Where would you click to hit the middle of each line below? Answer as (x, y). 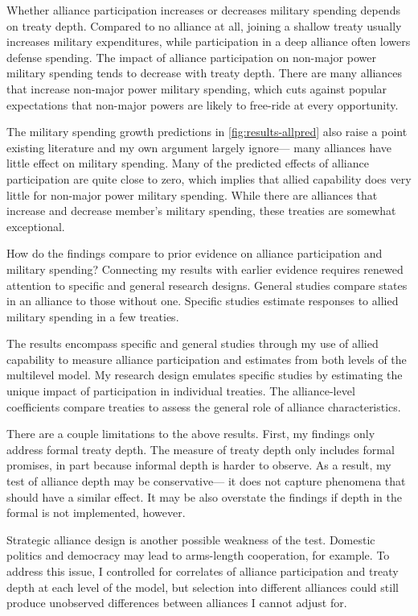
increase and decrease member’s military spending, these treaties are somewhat (201, 211)
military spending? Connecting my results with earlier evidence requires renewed (205, 269)
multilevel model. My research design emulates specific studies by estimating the (205, 375)
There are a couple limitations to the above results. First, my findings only (191, 434)
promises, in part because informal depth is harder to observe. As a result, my (199, 465)
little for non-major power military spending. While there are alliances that (192, 194)
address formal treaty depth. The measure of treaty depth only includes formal (201, 449)
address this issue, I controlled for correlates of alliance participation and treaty (203, 571)
